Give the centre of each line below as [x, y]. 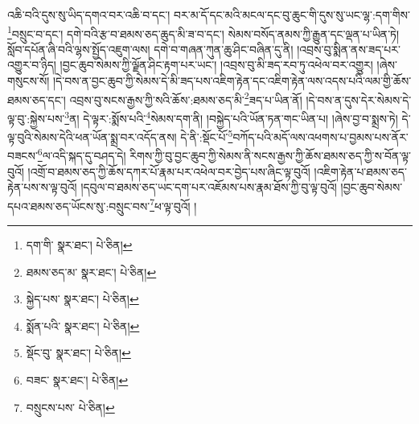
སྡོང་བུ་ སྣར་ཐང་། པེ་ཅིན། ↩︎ [78, 353]
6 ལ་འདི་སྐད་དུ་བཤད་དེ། [82, 154]
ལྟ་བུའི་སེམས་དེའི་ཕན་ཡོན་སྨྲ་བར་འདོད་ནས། [92, 136]
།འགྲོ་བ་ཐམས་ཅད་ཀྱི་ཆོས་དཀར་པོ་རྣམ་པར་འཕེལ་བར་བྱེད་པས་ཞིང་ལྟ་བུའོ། [169, 171]
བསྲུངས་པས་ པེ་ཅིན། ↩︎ [70, 407]
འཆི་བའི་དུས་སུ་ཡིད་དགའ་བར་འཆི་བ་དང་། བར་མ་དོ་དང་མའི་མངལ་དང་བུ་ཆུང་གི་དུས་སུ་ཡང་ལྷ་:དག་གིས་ [209, 14]
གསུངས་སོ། [29, 81]
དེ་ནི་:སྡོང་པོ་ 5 [207, 136]
